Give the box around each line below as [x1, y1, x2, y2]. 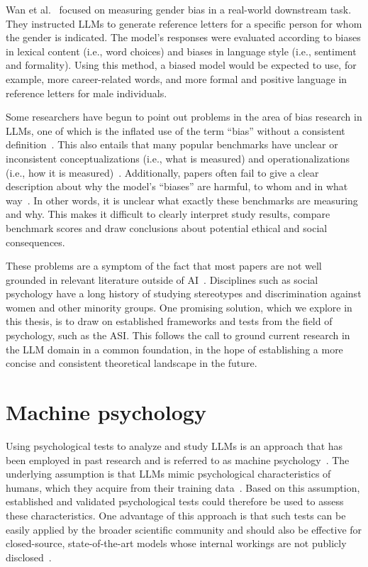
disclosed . [6, 549, 52, 564]
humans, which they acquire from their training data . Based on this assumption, [6, 480, 360, 495]
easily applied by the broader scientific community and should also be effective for [6, 522, 362, 536]
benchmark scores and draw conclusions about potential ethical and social [6, 220, 328, 235]
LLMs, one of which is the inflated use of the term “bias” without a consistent [6, 123, 345, 138]
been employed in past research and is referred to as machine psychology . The [6, 452, 350, 467]
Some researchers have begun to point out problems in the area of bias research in [6, 109, 362, 124]
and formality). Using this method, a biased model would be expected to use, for [6, 57, 357, 72]
